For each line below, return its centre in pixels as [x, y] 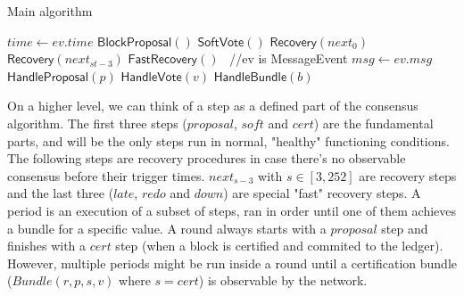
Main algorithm [50, 11]
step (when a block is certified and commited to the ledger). [279, 246]
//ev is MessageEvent [289, 58]
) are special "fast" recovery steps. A [322, 193]
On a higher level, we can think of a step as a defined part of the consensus [213, 106]
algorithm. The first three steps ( [97, 123]
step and [405, 228]
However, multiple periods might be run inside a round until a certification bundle [232, 263]
